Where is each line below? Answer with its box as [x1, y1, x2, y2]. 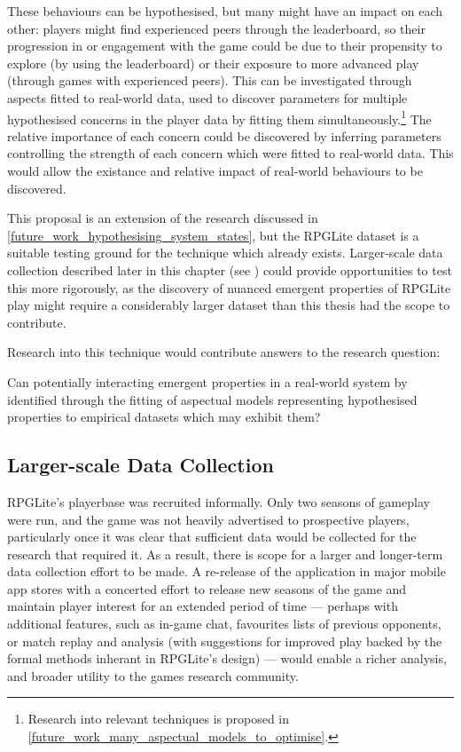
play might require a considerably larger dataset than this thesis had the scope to [7, 296, 450, 314]
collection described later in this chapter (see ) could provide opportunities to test [7, 260, 452, 279]
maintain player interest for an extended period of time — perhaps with [7, 597, 398, 615]
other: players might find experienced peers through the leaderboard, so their [7, 19, 426, 37]
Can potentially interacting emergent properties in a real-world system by [7, 372, 408, 391]
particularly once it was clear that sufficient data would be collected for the [7, 527, 417, 546]
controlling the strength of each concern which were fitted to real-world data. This [7, 144, 454, 162]
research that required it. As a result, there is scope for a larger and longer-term [7, 544, 443, 563]
